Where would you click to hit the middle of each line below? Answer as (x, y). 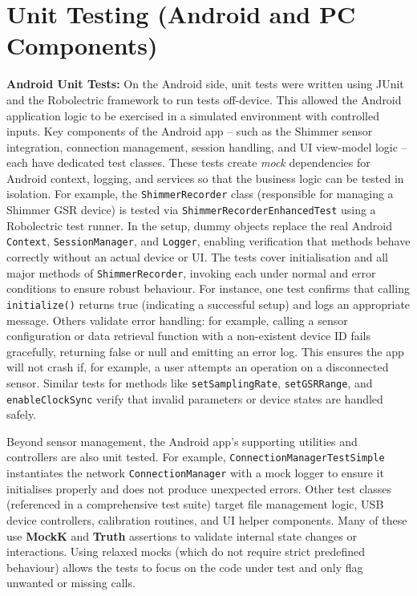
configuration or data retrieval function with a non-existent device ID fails (188, 336)
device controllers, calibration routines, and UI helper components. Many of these (207, 519)
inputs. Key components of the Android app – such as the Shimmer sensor (190, 131)
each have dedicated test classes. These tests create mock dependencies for (188, 162)
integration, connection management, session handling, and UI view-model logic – (207, 146)
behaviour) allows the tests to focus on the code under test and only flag (185, 567)
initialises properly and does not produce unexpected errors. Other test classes (199, 488)
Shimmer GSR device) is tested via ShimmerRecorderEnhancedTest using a (191, 210)
